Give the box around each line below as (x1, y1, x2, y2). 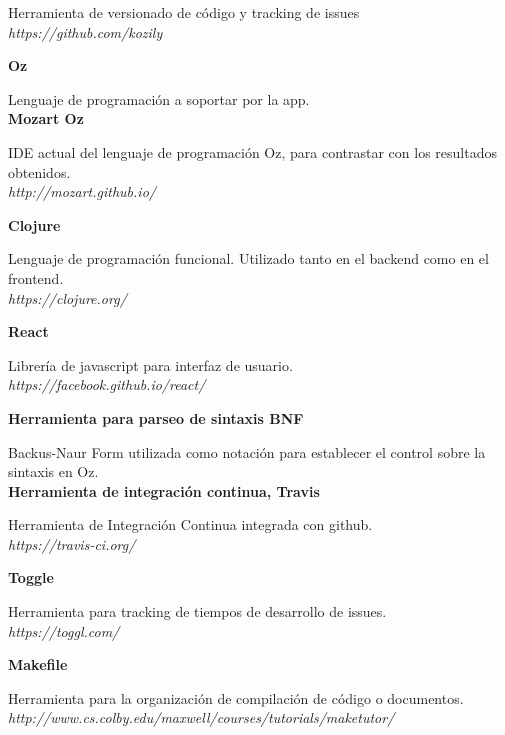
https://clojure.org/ (8, 287, 127, 308)
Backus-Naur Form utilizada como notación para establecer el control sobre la (8, 441, 486, 462)
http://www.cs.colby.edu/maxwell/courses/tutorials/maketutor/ (8, 707, 395, 728)
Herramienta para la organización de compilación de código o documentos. (8, 687, 464, 708)
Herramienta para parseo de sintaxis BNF (8, 407, 304, 428)
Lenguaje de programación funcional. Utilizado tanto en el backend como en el (8, 248, 489, 269)
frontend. (8, 267, 64, 288)
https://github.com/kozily (8, 21, 163, 42)
